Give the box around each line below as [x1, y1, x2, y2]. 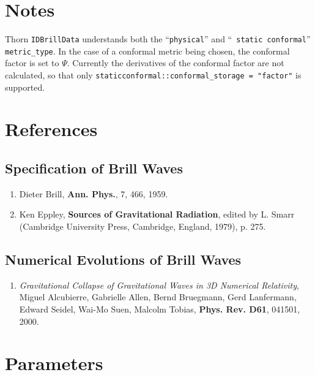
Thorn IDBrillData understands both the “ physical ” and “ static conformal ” [5, 32, 311, 45]
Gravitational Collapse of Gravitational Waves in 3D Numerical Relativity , [19, 278, 299, 291]
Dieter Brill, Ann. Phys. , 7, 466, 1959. [19, 187, 168, 200]
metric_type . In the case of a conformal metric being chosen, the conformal [5, 44, 290, 57]
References [5, 116, 98, 142]
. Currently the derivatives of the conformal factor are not [67, 56, 284, 69]
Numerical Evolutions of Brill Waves [5, 250, 242, 269]
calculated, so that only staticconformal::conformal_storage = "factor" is [5, 69, 302, 81]
